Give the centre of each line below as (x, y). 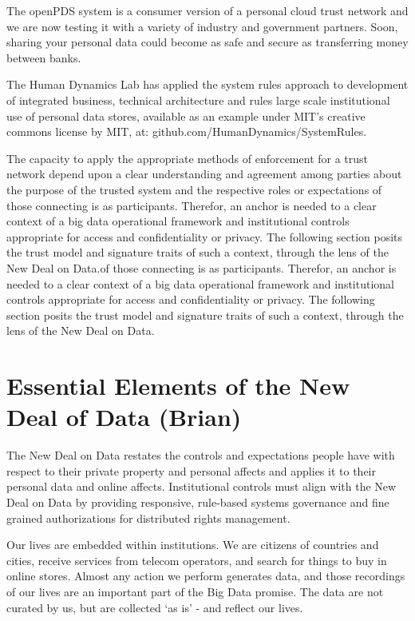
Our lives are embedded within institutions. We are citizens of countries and (193, 545)
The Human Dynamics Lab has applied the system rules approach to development (207, 84)
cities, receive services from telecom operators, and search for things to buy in (197, 560)
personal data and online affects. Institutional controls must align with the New (202, 486)
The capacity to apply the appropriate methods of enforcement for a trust (188, 158)
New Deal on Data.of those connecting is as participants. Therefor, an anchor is (202, 267)
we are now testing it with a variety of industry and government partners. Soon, (202, 26)
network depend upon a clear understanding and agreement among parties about (204, 174)
